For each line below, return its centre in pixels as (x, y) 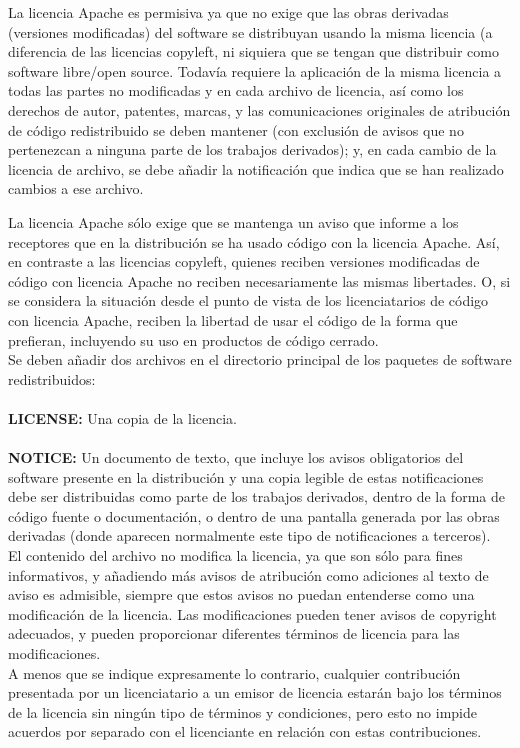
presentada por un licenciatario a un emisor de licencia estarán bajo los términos (255, 692)
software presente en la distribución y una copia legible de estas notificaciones (246, 476)
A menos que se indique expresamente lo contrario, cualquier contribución (234, 672)
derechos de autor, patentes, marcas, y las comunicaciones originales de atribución (259, 109)
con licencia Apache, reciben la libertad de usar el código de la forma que (233, 319)
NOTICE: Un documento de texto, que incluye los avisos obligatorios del (236, 457)
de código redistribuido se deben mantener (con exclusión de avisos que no (236, 129)
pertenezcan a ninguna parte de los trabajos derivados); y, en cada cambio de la (252, 149)
